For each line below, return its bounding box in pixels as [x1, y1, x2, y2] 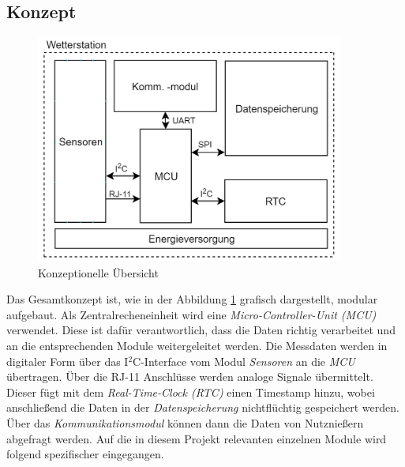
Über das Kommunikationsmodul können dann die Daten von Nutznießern [6, 414, 364, 431]
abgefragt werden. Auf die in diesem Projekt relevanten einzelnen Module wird [6, 430, 387, 446]
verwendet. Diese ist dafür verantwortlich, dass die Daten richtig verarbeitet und [6, 322, 396, 338]
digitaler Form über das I [6, 352, 129, 369]
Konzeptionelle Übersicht [38, 264, 159, 281]
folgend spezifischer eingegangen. [6, 446, 164, 462]
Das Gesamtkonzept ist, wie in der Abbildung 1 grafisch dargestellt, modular [6, 291, 378, 307]
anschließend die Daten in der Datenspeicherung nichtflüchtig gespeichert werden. [6, 399, 399, 416]
